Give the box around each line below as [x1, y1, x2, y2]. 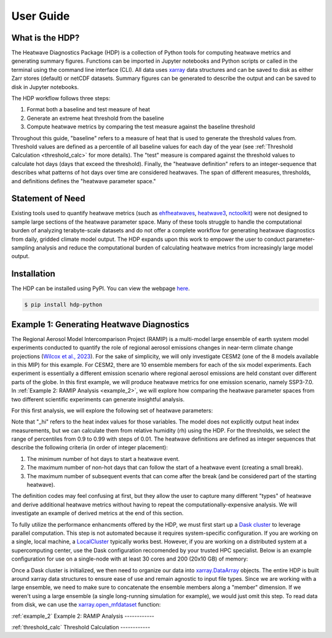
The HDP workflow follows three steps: [11, 95, 111, 102]
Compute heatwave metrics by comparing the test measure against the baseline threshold [26, 123, 255, 130]
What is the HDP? [11, 33, 80, 43]
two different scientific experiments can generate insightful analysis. [11, 395, 184, 403]
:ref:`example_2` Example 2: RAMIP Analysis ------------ [11, 612, 155, 620]
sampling [11, 244, 35, 251]
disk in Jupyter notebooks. [11, 83, 79, 90]
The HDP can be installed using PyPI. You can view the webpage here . [11, 285, 190, 292]
